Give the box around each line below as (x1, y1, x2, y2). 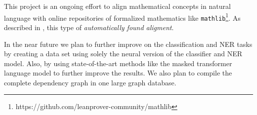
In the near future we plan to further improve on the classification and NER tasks (4, 38, 253, 49)
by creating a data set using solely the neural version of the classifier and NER (4, 48, 243, 59)
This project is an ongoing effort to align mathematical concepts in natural (4, 1, 231, 11)
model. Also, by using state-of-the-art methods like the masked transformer (4, 58, 232, 68)
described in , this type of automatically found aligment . (4, 22, 174, 32)
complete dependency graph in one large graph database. (4, 77, 176, 87)
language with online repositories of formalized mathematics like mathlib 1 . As (4, 11, 241, 23)
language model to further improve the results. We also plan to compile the (4, 68, 232, 78)
